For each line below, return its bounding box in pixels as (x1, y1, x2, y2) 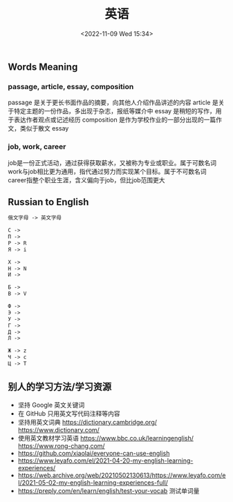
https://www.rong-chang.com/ (17, 441, 106, 450)
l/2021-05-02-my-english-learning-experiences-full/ (17, 478, 169, 487)
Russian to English (8, 196, 89, 208)
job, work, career (8, 142, 66, 152)
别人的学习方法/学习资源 (8, 381, 112, 393)
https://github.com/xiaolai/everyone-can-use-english (17, 449, 170, 457)
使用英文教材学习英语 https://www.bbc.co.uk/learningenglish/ (17, 434, 194, 442)
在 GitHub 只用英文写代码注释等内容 (17, 409, 120, 418)
